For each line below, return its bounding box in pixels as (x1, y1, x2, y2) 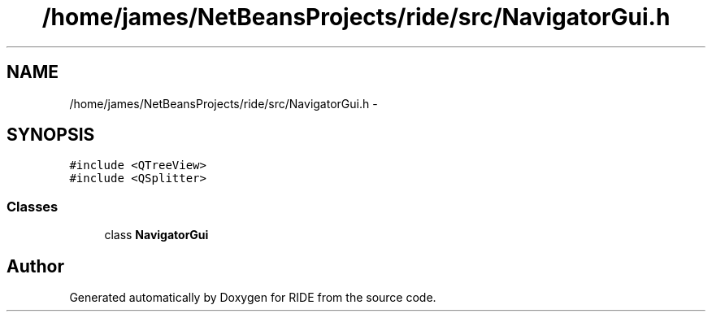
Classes (7, 198, 59, 215)
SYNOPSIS (7, 124, 95, 146)
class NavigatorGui (104, 228, 209, 242)
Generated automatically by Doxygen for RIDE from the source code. (69, 290, 436, 305)
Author (7, 255, 64, 277)
